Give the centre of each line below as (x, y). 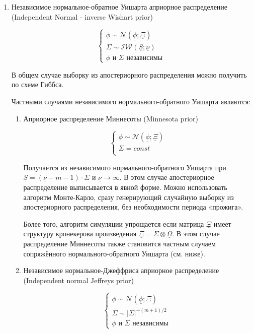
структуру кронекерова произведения (80, 234)
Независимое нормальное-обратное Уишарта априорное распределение (119, 7)
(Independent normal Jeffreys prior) (78, 280)
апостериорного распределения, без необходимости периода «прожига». (133, 207)
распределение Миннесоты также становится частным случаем (119, 243)
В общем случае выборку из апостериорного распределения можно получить (129, 74)
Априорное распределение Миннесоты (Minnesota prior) (111, 118)
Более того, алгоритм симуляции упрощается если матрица (114, 223)
